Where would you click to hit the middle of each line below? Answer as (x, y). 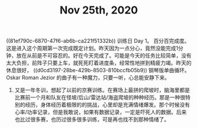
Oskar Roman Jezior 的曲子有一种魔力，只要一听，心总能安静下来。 (88, 78)
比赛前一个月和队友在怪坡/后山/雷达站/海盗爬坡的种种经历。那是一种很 (100, 97)
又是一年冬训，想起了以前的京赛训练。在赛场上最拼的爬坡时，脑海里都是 (102, 90)
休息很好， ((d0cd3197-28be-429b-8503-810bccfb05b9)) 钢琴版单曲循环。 (98, 70)
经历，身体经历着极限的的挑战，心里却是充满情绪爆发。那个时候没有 (107, 105)
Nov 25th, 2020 (99, 10)
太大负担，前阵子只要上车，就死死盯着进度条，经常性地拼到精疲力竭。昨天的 (99, 63)
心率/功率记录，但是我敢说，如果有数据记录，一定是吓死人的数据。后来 (101, 112)
